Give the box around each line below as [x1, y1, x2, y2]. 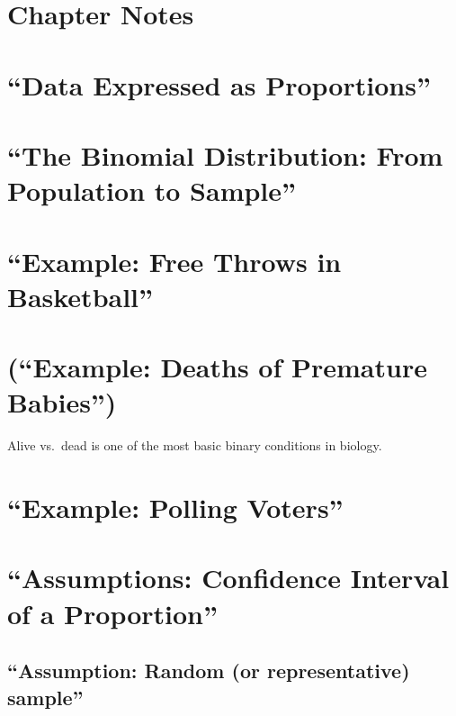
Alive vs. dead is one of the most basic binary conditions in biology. [7, 436, 382, 455]
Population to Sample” [7, 172, 297, 209]
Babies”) [7, 384, 117, 421]
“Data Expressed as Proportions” [7, 66, 431, 103]
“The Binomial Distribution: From [7, 136, 443, 173]
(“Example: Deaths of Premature [7, 349, 427, 385]
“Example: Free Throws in [7, 242, 342, 279]
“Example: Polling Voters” [7, 488, 344, 525]
